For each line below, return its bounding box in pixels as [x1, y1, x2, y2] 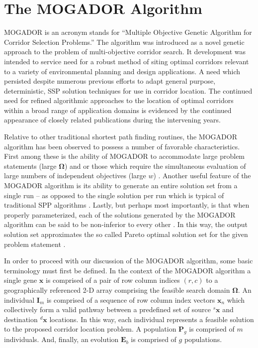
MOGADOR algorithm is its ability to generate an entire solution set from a [4, 180, 238, 191]
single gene [4, 275, 37, 285]
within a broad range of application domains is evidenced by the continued [4, 105, 232, 115]
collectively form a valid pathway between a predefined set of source [4, 304, 211, 315]
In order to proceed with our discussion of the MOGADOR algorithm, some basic [4, 255, 253, 266]
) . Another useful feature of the [153, 170, 251, 181]
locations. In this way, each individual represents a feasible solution [49, 314, 254, 324]
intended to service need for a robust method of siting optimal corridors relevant [4, 56, 249, 66]
